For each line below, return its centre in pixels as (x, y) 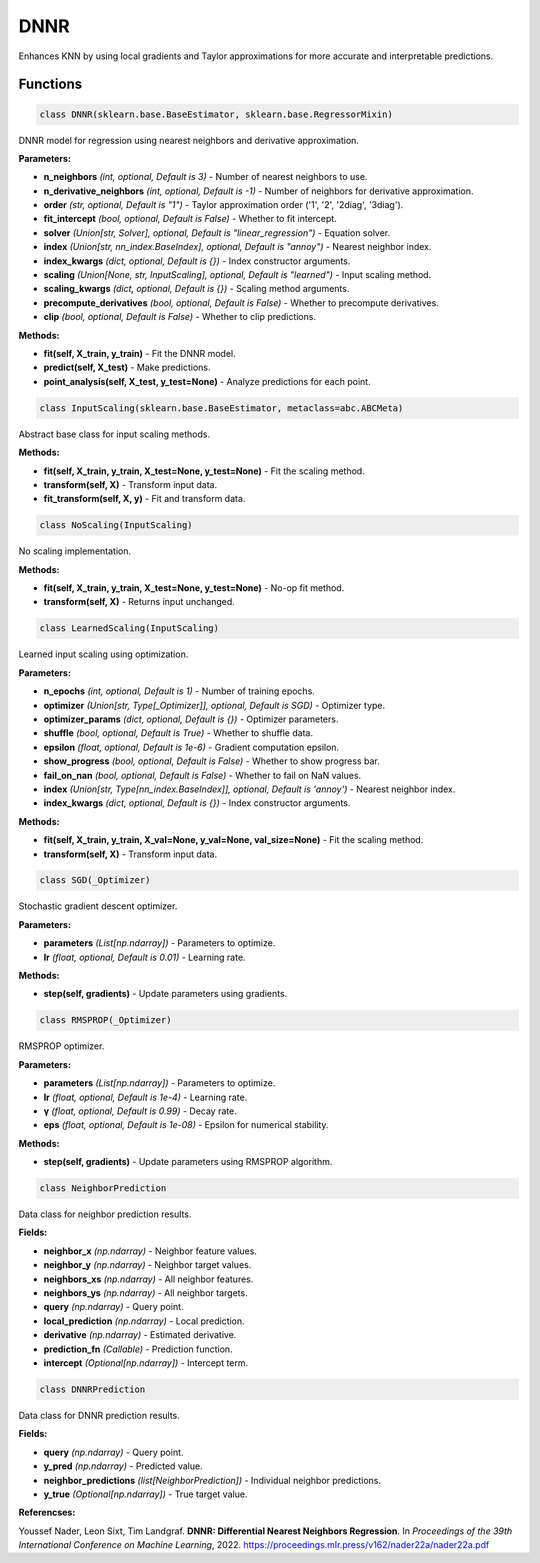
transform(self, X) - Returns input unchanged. (139, 602)
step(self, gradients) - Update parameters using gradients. (165, 994)
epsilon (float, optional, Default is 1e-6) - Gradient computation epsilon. (191, 747)
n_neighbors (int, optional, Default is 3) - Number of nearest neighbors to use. (205, 177)
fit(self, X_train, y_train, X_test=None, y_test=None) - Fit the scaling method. (204, 471)
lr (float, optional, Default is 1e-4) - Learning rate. (145, 1097)
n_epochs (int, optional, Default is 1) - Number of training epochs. (179, 691)
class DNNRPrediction (92, 1389)
